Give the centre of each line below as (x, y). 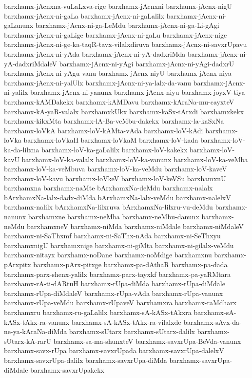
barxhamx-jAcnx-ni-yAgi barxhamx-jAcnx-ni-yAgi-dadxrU (147, 63)
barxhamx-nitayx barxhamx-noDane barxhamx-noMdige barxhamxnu (108, 255)
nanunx (15, 217)
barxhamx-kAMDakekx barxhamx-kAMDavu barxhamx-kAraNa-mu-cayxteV (119, 101)
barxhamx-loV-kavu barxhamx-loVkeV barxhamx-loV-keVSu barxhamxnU (115, 178)
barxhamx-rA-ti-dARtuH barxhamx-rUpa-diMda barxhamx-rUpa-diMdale (115, 283)
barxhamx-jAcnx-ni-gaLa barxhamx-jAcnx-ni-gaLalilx (84, 15)
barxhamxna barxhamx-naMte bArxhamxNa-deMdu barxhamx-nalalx (108, 188)
